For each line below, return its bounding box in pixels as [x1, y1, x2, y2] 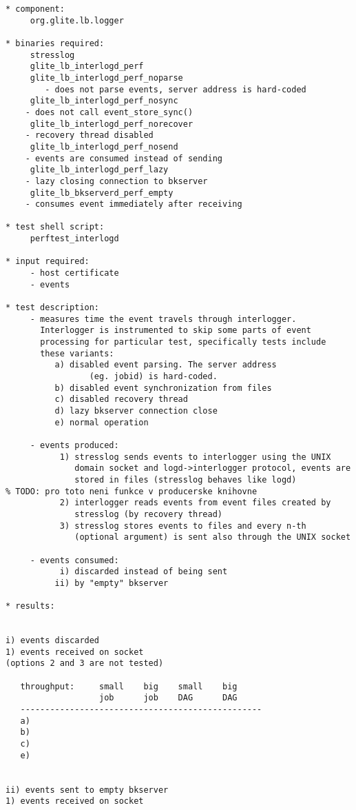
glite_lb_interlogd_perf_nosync [30, 96, 178, 106]
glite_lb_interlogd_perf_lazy [30, 165, 169, 175]
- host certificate [30, 268, 119, 279]
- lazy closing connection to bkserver [25, 176, 208, 186]
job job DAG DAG [99, 693, 238, 703]
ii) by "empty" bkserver [54, 578, 169, 588]
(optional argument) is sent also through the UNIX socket [74, 532, 351, 543]
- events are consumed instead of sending [25, 153, 222, 163]
